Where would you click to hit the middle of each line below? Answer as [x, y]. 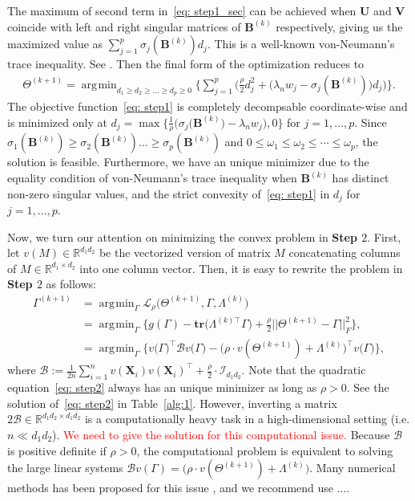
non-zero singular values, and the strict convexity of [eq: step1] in [169, 193]
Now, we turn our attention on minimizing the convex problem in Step [182, 236]
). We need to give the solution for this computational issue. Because [221, 434]
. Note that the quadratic [304, 370]
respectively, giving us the [339, 26]
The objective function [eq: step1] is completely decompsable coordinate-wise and [207, 106]
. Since [371, 122]
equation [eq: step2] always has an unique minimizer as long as [162, 387]
